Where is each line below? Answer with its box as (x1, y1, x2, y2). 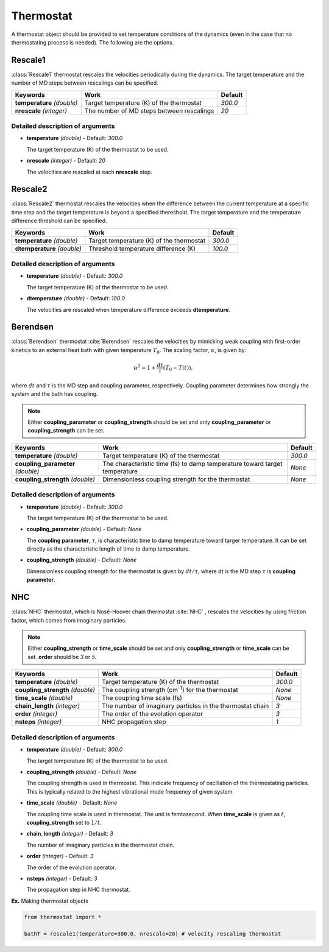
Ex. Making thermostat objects (11, 897, 88, 904)
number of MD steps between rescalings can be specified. (11, 79, 158, 86)
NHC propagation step (101, 718, 167, 726)
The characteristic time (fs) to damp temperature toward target (102, 459, 283, 468)
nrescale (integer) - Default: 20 (26, 157, 106, 164)
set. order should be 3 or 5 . (27, 653, 97, 660)
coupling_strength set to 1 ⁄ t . (26, 819, 102, 826)
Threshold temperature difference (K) (88, 244, 196, 253)
